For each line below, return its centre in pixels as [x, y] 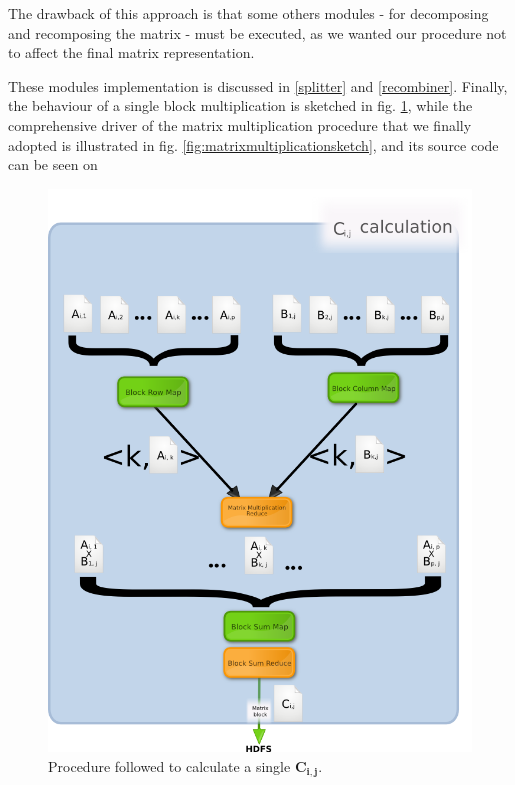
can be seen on [53, 164]
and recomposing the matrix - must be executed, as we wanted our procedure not [257, 32]
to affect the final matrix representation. [131, 52]
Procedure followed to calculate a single [169, 765]
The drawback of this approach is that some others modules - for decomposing [248, 13]
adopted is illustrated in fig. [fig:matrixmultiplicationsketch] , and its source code [253, 144]
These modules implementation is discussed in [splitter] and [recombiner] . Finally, [258, 85]
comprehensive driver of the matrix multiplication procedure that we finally [240, 124]
